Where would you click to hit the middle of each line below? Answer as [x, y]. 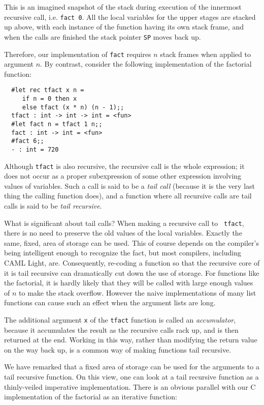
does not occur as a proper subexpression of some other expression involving [123, 176]
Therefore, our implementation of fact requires [78, 54]
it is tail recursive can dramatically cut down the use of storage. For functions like [132, 272]
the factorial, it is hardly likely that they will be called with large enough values [129, 283]
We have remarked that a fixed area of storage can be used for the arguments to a [132, 367]
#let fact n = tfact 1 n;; [57, 124]
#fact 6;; [28, 141]
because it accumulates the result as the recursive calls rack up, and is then [121, 329]
